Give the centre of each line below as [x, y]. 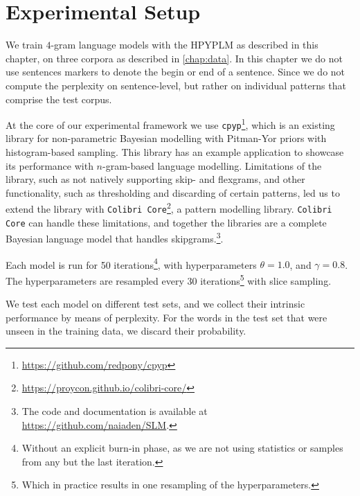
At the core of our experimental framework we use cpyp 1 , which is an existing [170, 124]
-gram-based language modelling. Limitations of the [212, 165]
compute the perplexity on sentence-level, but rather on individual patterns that [176, 85]
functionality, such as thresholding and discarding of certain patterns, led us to [173, 192]
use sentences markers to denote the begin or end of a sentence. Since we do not [175, 72]
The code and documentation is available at [115, 411]
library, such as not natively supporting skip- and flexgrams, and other [155, 179]
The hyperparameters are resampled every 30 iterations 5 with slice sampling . [169, 279]
